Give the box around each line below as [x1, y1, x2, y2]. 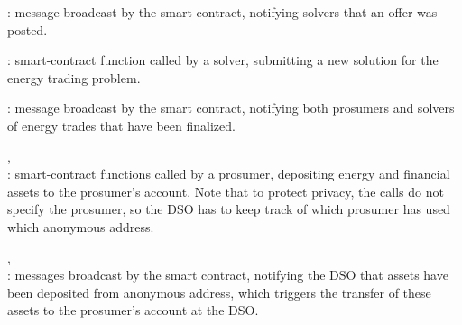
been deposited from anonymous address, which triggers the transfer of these [7, 283, 431, 302]
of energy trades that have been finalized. [7, 116, 236, 135]
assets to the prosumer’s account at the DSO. [7, 301, 259, 320]
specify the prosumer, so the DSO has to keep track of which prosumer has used [7, 200, 450, 218]
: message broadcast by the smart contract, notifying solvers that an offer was [7, 3, 438, 21]
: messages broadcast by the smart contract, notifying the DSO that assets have [7, 265, 448, 284]
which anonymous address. [7, 217, 154, 236]
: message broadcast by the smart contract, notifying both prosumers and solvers [7, 98, 455, 117]
